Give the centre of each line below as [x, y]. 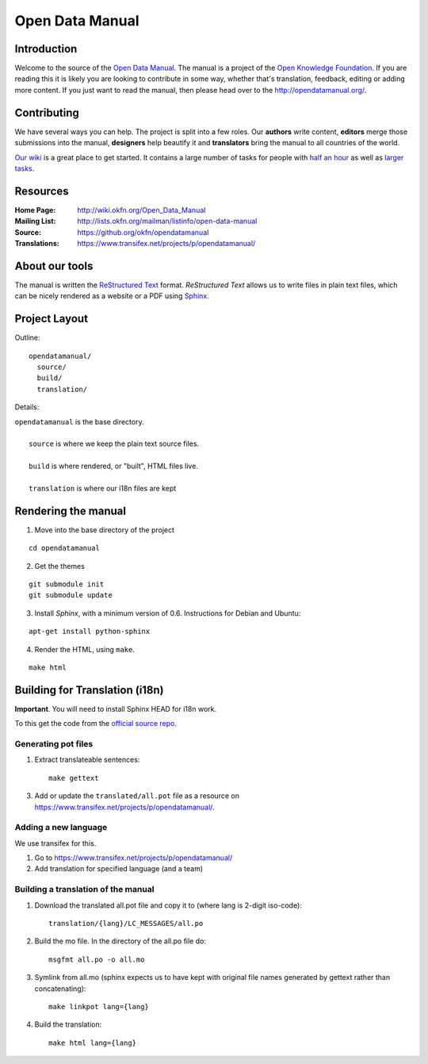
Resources [42, 191]
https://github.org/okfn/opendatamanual [143, 232]
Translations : [37, 243]
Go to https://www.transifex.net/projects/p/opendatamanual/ [134, 858]
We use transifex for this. [55, 843]
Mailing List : [35, 221]
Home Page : [35, 209]
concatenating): [60, 989]
